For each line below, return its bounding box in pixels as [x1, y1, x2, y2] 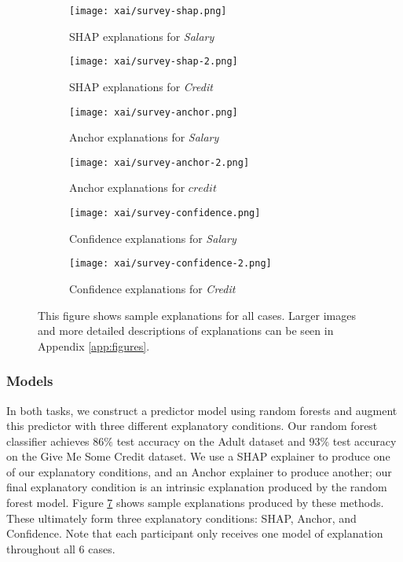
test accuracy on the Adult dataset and [116, 432, 306, 449]
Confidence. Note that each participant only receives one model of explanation [6, 525, 383, 542]
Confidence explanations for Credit [69, 280, 236, 296]
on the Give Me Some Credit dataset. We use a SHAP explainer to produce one [6, 448, 390, 465]
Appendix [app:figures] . [38, 337, 150, 354]
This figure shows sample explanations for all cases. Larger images [38, 307, 356, 323]
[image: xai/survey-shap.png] [69, 6, 227, 17]
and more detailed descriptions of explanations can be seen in [38, 322, 334, 339]
